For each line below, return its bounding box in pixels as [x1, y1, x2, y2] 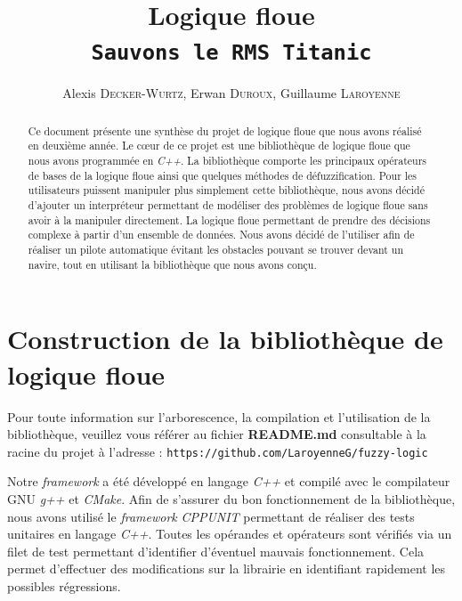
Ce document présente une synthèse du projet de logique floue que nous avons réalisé [28, 123, 422, 138]
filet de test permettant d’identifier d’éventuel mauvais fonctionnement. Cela [7, 541, 425, 560]
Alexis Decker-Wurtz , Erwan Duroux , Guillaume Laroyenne [62, 84, 401, 102]
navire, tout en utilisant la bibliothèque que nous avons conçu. [28, 256, 317, 272]
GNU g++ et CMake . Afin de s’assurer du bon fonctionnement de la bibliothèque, [7, 489, 456, 508]
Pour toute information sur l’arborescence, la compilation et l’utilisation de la [7, 407, 431, 426]
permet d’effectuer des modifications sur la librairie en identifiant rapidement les [7, 559, 446, 578]
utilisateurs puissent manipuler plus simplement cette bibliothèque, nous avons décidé [28, 183, 425, 198]
